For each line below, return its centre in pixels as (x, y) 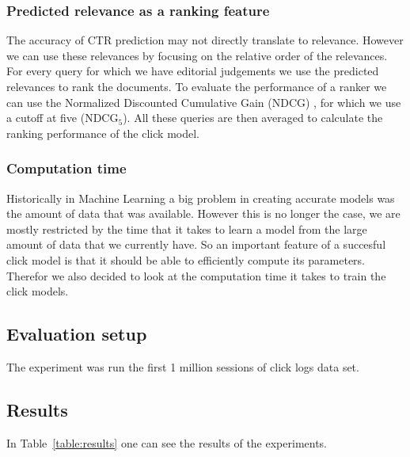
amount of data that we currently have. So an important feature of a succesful (196, 244)
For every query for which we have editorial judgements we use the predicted (193, 71)
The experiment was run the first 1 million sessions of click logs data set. (183, 366)
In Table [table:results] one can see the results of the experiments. (167, 442)
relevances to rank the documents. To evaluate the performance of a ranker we (197, 86)
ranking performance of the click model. (103, 133)
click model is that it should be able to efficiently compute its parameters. (186, 259)
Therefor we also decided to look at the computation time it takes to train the (196, 275)
